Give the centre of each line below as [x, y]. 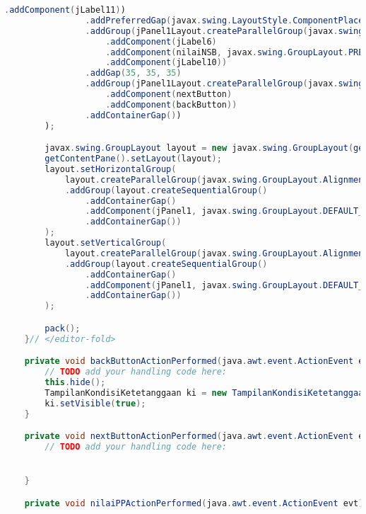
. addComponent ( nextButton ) [169, 94]
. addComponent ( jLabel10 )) [166, 63]
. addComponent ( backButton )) [171, 104]
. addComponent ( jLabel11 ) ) [65, 10]
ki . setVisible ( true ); [95, 403]
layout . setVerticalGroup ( [106, 243]
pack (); [63, 328]
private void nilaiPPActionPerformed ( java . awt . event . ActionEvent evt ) [194, 503]
